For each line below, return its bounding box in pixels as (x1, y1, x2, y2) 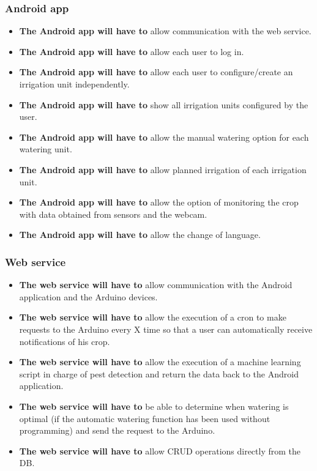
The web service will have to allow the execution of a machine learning (19, 355, 301, 368)
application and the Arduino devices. (19, 290, 158, 303)
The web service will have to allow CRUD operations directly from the (19, 444, 301, 457)
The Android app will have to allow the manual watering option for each (19, 130, 309, 143)
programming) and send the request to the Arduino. (19, 424, 215, 437)
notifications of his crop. (19, 335, 110, 347)
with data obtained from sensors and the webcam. (19, 207, 207, 220)
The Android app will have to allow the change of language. (19, 228, 261, 241)
